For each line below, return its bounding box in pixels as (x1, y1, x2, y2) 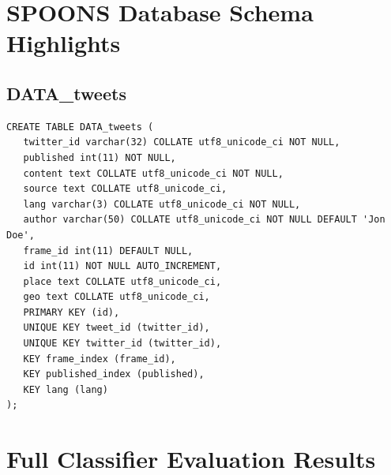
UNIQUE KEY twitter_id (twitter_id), (23, 338, 222, 350)
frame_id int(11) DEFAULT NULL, (23, 245, 194, 256)
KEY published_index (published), (23, 368, 205, 380)
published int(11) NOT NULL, (23, 151, 176, 163)
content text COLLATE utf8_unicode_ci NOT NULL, (23, 167, 284, 179)
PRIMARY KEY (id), (23, 306, 120, 318)
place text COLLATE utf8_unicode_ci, (23, 275, 222, 287)
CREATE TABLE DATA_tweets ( (6, 121, 154, 133)
